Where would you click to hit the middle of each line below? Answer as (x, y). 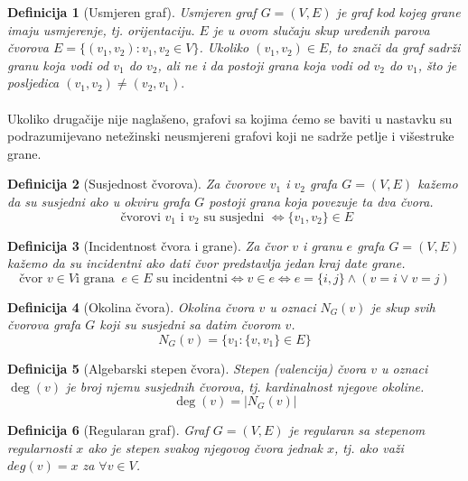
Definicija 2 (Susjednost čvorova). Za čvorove (136, 184)
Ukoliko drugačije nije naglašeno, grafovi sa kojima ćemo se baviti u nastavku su (230, 118)
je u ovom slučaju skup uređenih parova (321, 29)
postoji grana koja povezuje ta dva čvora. (321, 201)
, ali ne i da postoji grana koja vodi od (263, 65)
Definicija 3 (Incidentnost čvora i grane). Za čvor (148, 245)
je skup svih (403, 306)
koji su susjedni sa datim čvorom (190, 324)
